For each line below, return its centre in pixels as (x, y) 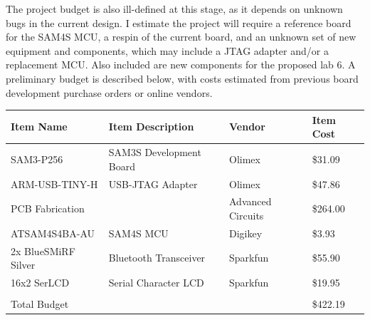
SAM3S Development (155, 152)
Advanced (250, 201)
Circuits (247, 215)
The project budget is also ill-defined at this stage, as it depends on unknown (174, 9)
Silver (23, 265)
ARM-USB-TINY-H (54, 184)
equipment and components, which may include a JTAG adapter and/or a (167, 50)
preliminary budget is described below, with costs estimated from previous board (182, 78)
